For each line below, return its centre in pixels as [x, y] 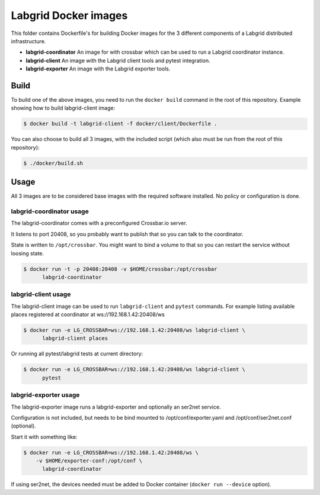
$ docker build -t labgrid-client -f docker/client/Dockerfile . [120, 124]
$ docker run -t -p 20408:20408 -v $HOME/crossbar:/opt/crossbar [120, 269]
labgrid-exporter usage [45, 395]
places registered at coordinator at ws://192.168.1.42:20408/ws [88, 314]
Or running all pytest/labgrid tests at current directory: [77, 354]
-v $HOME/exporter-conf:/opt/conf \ [89, 461]
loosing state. [28, 253]
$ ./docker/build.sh [53, 163]
